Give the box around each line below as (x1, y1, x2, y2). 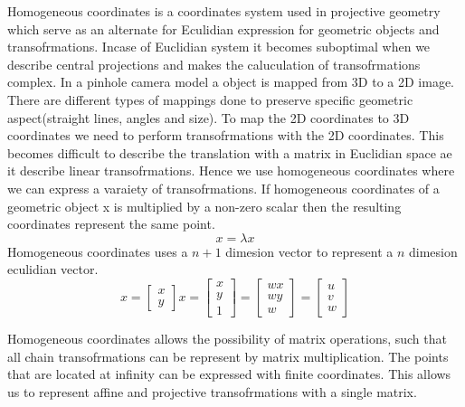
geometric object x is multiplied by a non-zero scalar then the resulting (7, 196, 402, 215)
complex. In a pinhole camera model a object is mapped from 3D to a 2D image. (7, 72, 455, 91)
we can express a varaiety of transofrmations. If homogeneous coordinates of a (7, 178, 440, 197)
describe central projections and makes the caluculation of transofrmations (7, 54, 421, 73)
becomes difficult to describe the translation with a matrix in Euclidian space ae (7, 143, 452, 162)
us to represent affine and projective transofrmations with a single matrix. (7, 382, 417, 401)
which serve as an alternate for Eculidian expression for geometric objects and (7, 19, 440, 38)
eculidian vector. (7, 260, 99, 279)
